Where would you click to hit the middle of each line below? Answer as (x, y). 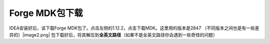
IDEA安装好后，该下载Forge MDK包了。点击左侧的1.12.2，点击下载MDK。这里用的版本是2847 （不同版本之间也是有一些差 (134, 28)
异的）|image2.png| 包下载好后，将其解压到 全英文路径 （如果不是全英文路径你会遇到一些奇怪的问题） (113, 34)
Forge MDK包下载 (46, 13)
